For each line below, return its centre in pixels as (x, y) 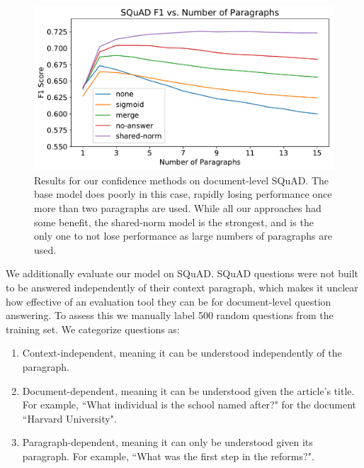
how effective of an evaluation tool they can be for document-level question (169, 301)
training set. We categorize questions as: (93, 329)
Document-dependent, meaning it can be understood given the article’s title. (188, 390)
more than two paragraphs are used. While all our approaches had (178, 208)
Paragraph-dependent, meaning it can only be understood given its (167, 442)
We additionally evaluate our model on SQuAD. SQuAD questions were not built (182, 273)
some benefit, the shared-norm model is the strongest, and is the (174, 222)
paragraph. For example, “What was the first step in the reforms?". (168, 456)
